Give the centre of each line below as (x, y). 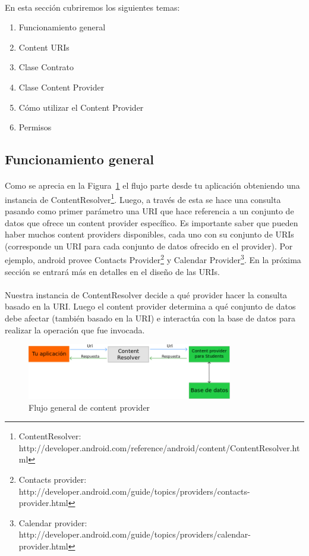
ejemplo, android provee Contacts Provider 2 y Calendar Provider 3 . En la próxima (153, 259)
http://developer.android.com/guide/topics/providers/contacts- (134, 491)
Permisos (35, 127)
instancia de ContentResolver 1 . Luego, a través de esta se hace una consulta (143, 198)
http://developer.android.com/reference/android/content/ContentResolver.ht (159, 447)
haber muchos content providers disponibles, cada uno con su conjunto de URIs (149, 234)
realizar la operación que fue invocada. (75, 329)
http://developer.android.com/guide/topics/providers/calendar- (135, 534)
